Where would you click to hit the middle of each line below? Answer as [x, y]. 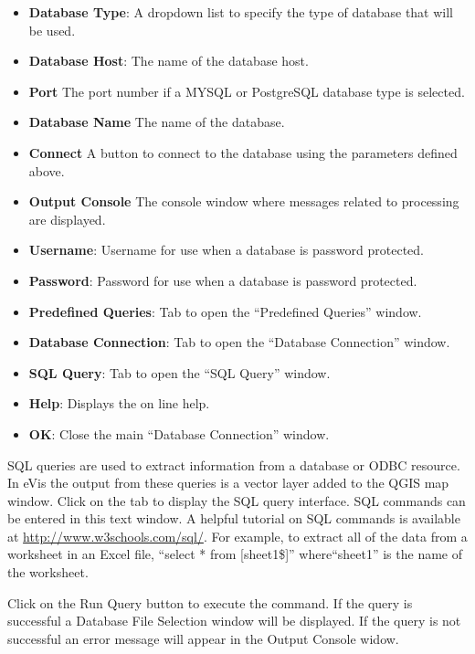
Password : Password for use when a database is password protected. [223, 280]
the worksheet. [48, 572]
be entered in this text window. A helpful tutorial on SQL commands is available [234, 518]
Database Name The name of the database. [157, 122]
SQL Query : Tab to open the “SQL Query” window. [179, 372]
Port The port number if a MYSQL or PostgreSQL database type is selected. [247, 91]
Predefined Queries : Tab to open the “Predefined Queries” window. [225, 311]
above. [47, 170]
